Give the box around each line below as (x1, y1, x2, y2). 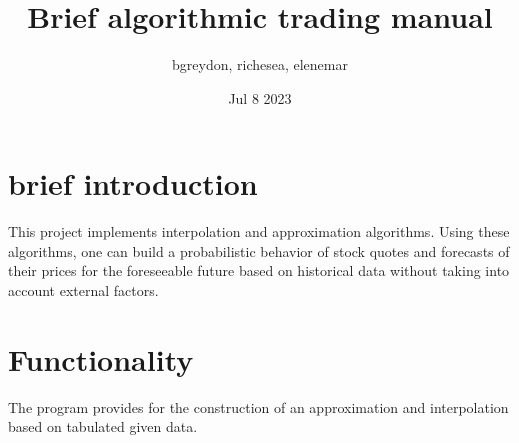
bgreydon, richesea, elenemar (172, 54, 348, 75)
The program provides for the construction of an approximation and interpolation (8, 396, 509, 417)
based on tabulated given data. (8, 416, 198, 437)
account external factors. (8, 280, 159, 301)
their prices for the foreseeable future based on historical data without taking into (8, 260, 510, 281)
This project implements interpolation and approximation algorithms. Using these (8, 221, 510, 242)
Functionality (8, 338, 194, 379)
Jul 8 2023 (228, 87, 292, 108)
